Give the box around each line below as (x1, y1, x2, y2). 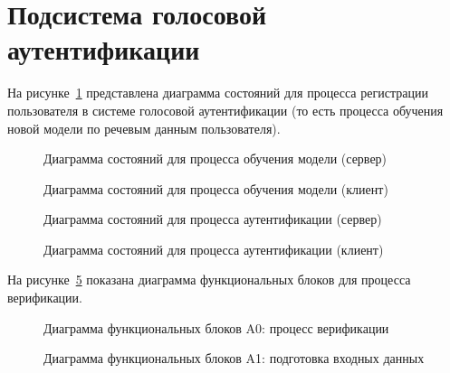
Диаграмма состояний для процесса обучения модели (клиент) (43, 179, 388, 198)
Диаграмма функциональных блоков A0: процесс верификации (43, 318, 389, 337)
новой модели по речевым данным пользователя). (7, 118, 281, 137)
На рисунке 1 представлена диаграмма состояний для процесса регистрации (7, 83, 428, 102)
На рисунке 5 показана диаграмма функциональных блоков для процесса (7, 270, 411, 289)
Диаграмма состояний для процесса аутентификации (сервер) (43, 210, 382, 228)
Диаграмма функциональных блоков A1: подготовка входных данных (43, 349, 425, 368)
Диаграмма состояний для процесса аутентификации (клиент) (43, 239, 384, 258)
